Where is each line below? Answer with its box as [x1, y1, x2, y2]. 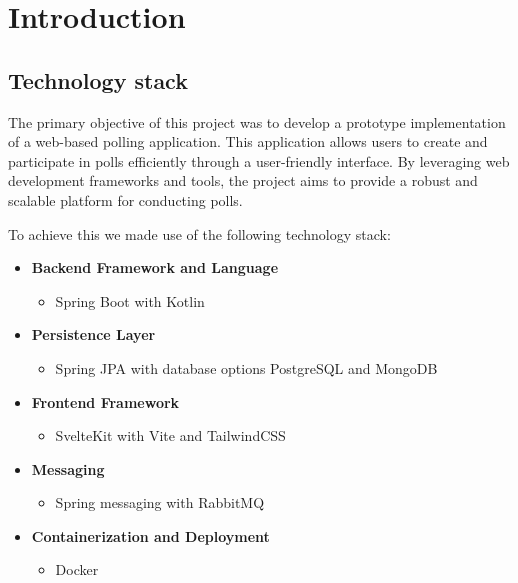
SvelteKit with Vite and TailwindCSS [55, 425, 286, 446]
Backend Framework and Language [31, 257, 279, 278]
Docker [55, 559, 99, 580]
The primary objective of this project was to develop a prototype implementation [8, 111, 506, 132]
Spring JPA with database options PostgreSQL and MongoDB [55, 357, 438, 378]
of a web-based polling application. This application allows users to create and [8, 131, 488, 152]
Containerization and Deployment [31, 525, 270, 546]
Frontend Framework [31, 391, 180, 412]
